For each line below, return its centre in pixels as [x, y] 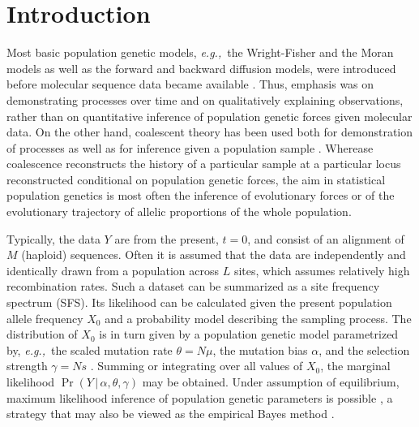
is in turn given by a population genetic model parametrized [249, 334]
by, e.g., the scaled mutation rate [90, 349]
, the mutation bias [260, 349]
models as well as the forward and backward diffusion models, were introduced [201, 68]
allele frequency [45, 318]
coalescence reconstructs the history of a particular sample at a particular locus [204, 164]
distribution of [42, 334]
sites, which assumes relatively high [322, 270]
